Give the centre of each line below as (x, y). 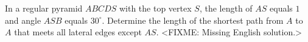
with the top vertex (155, 8)
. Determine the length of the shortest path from (193, 20)
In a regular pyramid (44, 8)
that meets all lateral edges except (78, 32)
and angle (23, 20)
